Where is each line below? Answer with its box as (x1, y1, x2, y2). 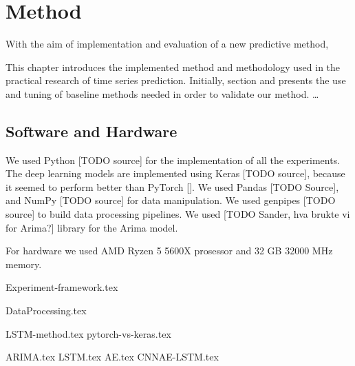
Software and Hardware (6, 120, 177, 141)
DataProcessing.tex (6, 303, 87, 318)
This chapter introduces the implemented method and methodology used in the (6, 59, 341, 74)
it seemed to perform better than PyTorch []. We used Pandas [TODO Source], (6, 179, 339, 194)
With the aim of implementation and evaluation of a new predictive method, (6, 37, 329, 51)
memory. (6, 256, 42, 271)
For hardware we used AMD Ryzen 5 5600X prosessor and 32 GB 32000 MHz (6, 243, 333, 258)
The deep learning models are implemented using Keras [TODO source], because (6, 166, 345, 181)
